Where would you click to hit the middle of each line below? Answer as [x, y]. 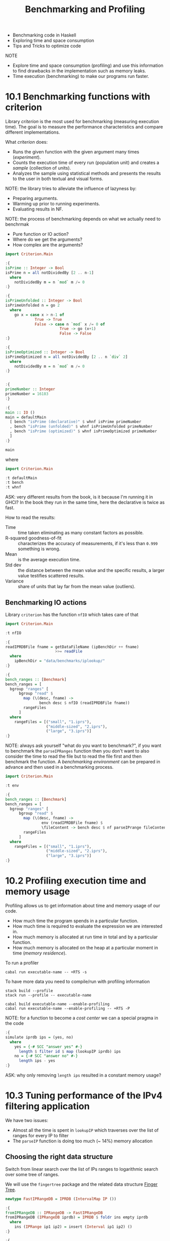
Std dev [13, 565]
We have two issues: [27, 1120]
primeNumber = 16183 [27, 394]
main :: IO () [20, 412]
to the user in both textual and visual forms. [58, 179]
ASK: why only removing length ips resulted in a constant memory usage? [83, 1075]
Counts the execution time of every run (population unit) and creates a [86, 162]
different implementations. [33, 132]
